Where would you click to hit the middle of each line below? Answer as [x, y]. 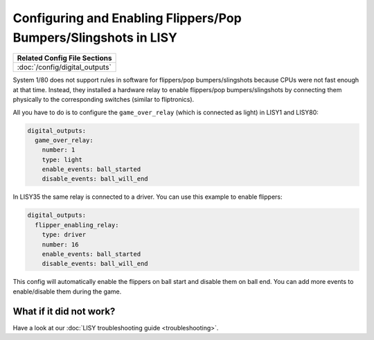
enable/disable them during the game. [67, 292]
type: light [62, 160]
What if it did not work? [64, 311]
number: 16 [60, 244]
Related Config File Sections [64, 58]
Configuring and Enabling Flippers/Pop [127, 18]
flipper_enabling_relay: [77, 225]
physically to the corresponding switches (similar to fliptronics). [104, 100]
